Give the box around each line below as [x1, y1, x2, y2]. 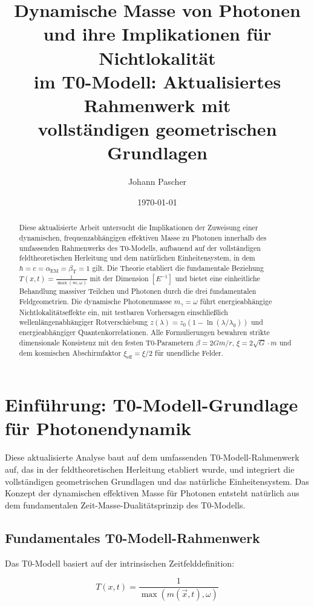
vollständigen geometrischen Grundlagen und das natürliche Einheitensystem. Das [5, 474, 309, 487]
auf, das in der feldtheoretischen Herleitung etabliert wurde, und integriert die [5, 462, 295, 475]
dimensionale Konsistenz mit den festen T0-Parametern [19, 337, 194, 347]
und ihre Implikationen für [43, 21, 272, 46]
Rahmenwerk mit [83, 92, 231, 117]
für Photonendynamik [5, 416, 192, 441]
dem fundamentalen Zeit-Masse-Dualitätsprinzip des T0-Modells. [5, 498, 246, 511]
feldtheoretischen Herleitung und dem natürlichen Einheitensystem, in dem [19, 253, 255, 263]
